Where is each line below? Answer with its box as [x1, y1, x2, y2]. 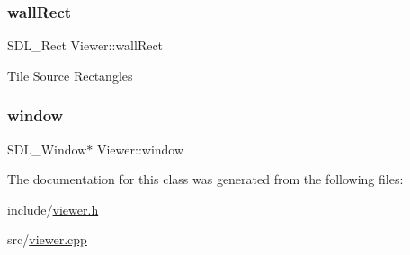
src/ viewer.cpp [7, 230, 87, 249]
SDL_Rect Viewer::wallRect [7, 36, 164, 55]
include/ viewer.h [7, 199, 99, 218]
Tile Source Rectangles [7, 66, 133, 84]
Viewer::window [96, 139, 184, 158]
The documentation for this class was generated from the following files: [7, 170, 404, 189]
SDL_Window [7, 139, 87, 158]
